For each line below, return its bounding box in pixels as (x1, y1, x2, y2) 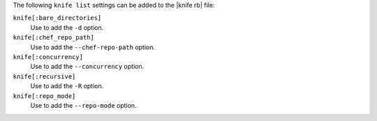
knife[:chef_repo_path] (13, 33, 94, 42)
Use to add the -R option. (30, 82, 104, 90)
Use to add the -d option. (30, 23, 104, 31)
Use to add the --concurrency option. (30, 63, 145, 71)
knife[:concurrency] (13, 53, 84, 60)
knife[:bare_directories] (13, 14, 102, 22)
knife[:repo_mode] (13, 92, 76, 100)
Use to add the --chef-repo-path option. (30, 42, 156, 51)
